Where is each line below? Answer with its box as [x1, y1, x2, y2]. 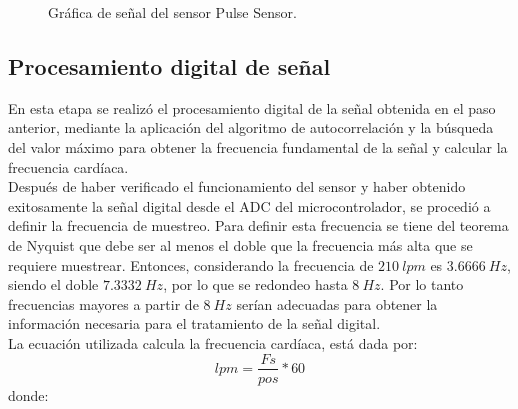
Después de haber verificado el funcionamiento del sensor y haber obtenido [8, 176, 466, 197]
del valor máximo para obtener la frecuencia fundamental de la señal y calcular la [8, 136, 508, 157]
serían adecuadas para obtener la [236, 293, 438, 314]
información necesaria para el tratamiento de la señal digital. [8, 313, 381, 334]
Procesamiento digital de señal [8, 50, 331, 81]
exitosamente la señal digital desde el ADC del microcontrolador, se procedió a [8, 195, 491, 216]
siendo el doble [8, 274, 99, 295]
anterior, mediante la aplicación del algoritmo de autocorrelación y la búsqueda [8, 117, 494, 138]
